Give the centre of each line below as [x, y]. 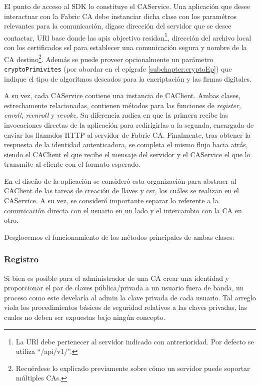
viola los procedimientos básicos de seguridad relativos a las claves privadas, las [125, 307]
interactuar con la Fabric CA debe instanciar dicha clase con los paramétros [120, 16]
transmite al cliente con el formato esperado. [72, 164]
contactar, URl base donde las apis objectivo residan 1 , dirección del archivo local [128, 37]
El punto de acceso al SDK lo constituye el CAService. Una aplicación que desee [127, 6]
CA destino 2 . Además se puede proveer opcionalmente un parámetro [109, 58]
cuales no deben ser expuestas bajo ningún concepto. [85, 317]
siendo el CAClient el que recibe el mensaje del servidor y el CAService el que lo [127, 154]
